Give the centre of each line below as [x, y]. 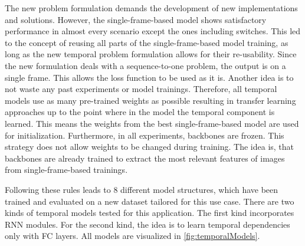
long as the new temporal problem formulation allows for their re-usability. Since [151, 54]
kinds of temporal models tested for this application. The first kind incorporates [150, 213]
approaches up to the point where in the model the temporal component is [140, 112]
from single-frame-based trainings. [66, 170]
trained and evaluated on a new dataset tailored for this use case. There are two [150, 201]
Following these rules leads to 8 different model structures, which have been [142, 189]
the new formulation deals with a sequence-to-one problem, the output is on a [145, 65]
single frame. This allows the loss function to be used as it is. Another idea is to [149, 77]
